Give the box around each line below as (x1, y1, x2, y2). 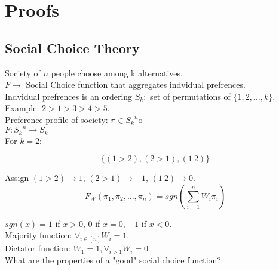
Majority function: (5, 229, 72, 241)
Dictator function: (5, 242, 70, 254)
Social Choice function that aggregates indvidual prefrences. (26, 78, 246, 91)
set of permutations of (150, 90, 231, 102)
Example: (5, 102, 39, 114)
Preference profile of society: (5, 113, 108, 125)
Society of (5, 66, 41, 79)
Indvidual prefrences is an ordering (5, 90, 133, 102)
